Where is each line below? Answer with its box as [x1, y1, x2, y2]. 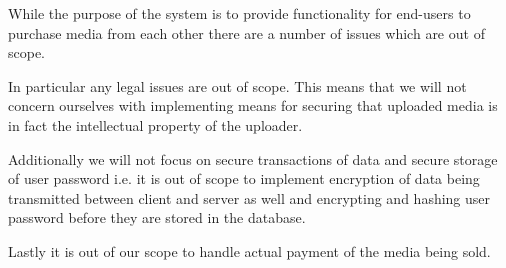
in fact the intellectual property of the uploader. [8, 114, 303, 135]
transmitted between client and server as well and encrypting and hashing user [8, 187, 491, 208]
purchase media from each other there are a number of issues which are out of [8, 22, 485, 43]
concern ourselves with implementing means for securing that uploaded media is [8, 95, 498, 116]
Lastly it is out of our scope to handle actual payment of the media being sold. [8, 240, 491, 261]
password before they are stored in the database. [8, 207, 306, 228]
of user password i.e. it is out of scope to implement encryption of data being [8, 168, 480, 189]
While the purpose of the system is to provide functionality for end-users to [8, 3, 471, 23]
